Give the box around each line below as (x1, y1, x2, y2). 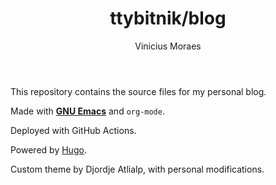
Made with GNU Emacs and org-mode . (10, 105, 165, 117)
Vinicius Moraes (134, 40, 202, 52)
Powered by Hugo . (10, 143, 87, 156)
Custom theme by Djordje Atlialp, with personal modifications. (10, 163, 265, 175)
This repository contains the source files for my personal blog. (10, 85, 267, 97)
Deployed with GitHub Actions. (10, 124, 137, 136)
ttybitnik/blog (109, 7, 227, 30)
